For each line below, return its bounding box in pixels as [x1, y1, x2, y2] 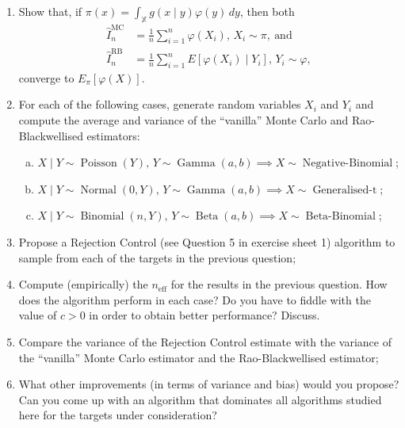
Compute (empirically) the [18, 276, 148, 292]
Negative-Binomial [302, 158, 393, 170]
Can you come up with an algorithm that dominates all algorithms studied [18, 391, 382, 407]
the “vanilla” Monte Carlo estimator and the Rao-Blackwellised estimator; [18, 349, 379, 365]
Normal [80, 184, 117, 196]
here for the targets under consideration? [18, 407, 217, 423]
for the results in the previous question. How [170, 276, 388, 292]
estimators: [86, 127, 140, 143]
